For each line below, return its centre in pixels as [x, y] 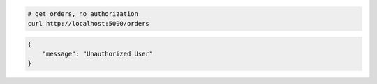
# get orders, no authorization [83, 14]
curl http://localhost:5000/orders [88, 23]
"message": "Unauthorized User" [98, 53]
